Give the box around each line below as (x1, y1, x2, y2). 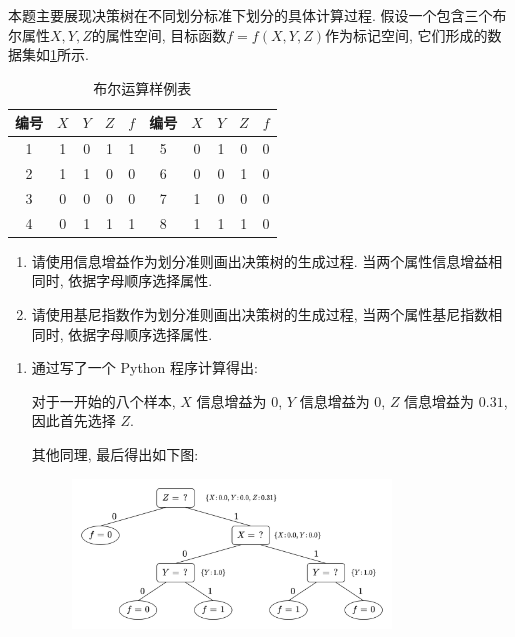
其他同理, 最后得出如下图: (31, 444, 199, 464)
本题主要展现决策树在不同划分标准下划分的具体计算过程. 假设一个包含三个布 (8, 5, 507, 25)
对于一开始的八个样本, (31, 390, 176, 411)
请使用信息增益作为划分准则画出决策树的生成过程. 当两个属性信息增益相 (31, 250, 503, 271)
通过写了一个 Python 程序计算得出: (31, 357, 258, 378)
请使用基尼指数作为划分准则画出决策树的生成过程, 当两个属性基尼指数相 (31, 304, 503, 325)
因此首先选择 (31, 410, 116, 431)
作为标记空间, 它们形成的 (324, 24, 488, 45)
